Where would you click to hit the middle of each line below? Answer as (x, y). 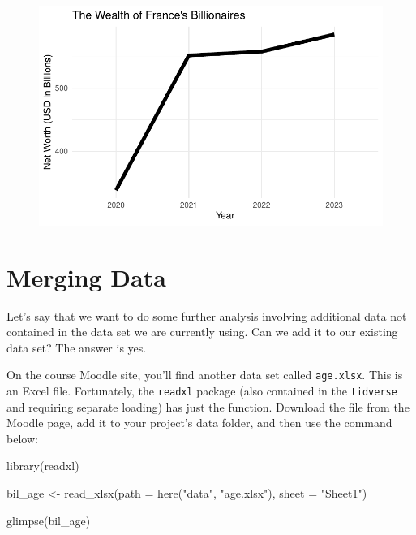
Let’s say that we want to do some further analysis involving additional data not (207, 315)
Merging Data (86, 276)
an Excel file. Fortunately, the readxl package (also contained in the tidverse (202, 390)
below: (22, 438)
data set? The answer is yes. (77, 347)
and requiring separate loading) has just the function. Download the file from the (208, 406)
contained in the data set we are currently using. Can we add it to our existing (202, 332)
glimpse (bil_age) (49, 520)
